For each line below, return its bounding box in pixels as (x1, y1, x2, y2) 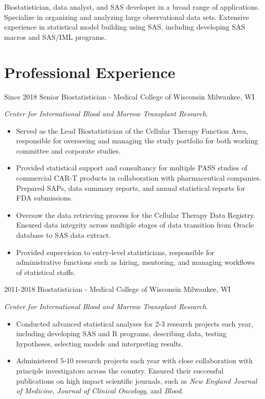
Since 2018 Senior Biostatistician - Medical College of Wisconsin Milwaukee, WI (4, 91, 255, 102)
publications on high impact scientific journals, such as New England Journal (16, 375, 257, 386)
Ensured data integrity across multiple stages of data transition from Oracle (16, 219, 254, 230)
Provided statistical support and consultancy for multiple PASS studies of (16, 162, 248, 173)
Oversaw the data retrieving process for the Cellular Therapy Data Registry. (16, 209, 255, 220)
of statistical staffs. (16, 266, 76, 277)
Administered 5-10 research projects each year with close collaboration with (16, 355, 253, 366)
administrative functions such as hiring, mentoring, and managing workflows (16, 257, 255, 267)
